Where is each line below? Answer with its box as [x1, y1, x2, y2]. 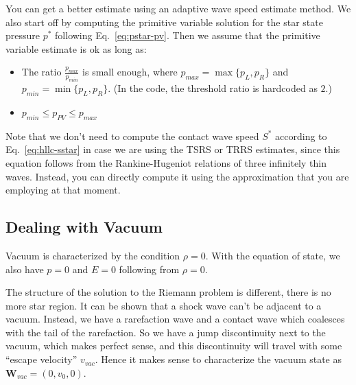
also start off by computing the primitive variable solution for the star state [5, 14, 323, 29]
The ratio [21, 65, 62, 79]
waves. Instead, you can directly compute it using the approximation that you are [5, 169, 349, 183]
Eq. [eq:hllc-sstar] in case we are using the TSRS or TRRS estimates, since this [5, 142, 340, 156]
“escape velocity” [5, 352, 78, 366]
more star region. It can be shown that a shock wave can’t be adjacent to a [5, 298, 322, 312]
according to [275, 128, 327, 143]
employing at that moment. [5, 183, 121, 197]
